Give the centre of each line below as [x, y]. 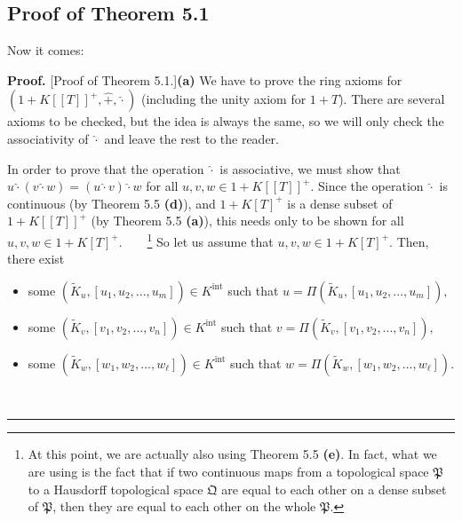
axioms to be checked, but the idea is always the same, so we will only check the [226, 121]
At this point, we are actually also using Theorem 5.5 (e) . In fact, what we [232, 454]
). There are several [392, 99]
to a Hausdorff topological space [115, 489]
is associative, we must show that [310, 168]
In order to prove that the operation [106, 168]
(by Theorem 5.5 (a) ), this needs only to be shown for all [247, 221]
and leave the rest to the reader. [192, 138]
